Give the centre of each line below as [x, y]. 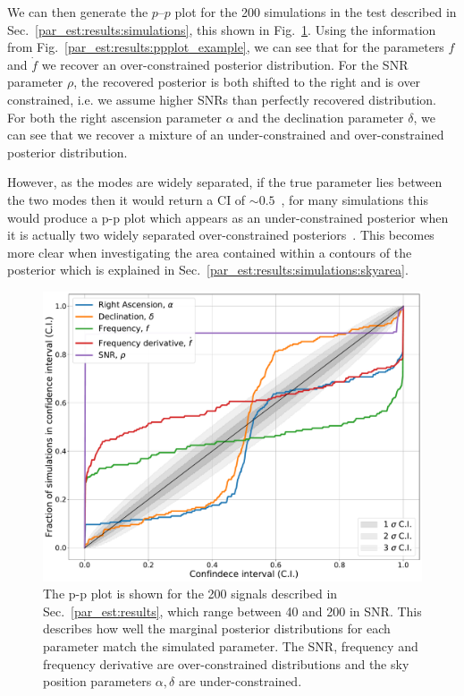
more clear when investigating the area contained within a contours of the [210, 252]
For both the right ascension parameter [115, 117]
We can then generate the [78, 12]
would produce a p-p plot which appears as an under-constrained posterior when [228, 217]
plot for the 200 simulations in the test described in [316, 12]
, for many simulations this [354, 199]
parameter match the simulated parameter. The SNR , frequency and [231, 646]
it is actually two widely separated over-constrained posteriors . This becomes [221, 235]
